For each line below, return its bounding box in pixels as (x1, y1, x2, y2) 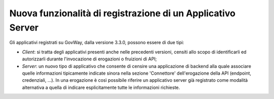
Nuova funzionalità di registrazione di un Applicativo (9, 8, 236, 19)
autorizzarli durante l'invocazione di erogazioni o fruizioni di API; (22, 56, 157, 62)
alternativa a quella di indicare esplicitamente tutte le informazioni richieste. (22, 84, 180, 90)
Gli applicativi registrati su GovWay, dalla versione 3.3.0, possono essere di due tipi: (9, 40, 185, 46)
